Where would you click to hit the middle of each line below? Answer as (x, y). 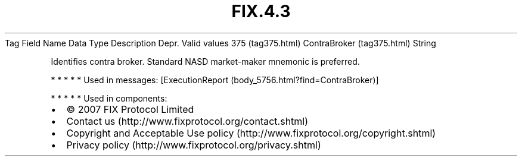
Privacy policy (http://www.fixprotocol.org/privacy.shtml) (194, 145)
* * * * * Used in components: (109, 98)
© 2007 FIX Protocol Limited (130, 109)
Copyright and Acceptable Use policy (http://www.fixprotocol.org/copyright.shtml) (251, 133)
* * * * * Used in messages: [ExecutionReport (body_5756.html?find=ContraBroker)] (215, 80)
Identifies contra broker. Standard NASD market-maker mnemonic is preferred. (205, 61)
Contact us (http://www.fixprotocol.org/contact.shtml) (187, 121)
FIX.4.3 (261, 11)
